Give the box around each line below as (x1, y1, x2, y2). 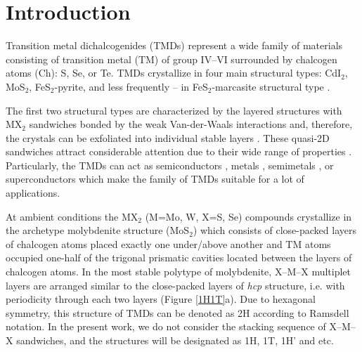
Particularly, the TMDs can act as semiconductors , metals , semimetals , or (6, 157, 334, 172)
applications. (6, 185, 60, 200)
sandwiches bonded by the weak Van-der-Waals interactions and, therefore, (29, 117, 353, 131)
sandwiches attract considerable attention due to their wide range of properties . (6, 144, 352, 159)
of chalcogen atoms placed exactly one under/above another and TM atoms (6, 236, 331, 251)
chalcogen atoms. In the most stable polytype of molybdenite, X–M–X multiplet (6, 264, 351, 279)
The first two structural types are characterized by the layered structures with (6, 103, 342, 117)
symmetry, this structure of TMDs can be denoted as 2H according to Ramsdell (6, 305, 349, 320)
